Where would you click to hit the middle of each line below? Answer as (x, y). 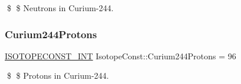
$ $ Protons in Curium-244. (58, 75)
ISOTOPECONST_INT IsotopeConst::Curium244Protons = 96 (120, 56)
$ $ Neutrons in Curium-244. (60, 8)
